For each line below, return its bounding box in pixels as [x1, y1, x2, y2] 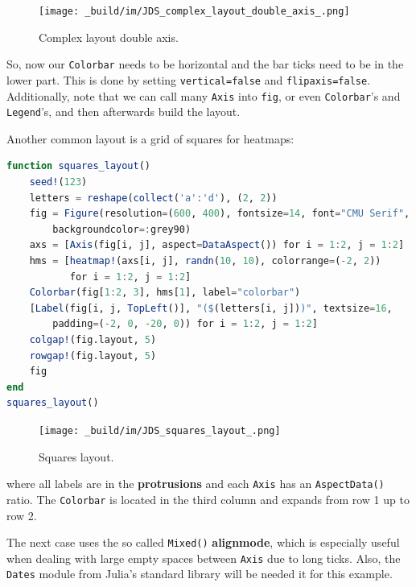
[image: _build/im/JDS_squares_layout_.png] [39, 424, 281, 436]
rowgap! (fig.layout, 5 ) [29, 349, 157, 362]
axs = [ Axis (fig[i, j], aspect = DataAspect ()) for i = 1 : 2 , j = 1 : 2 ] [29, 239, 405, 251]
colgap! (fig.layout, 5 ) [29, 334, 157, 345]
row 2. [6, 506, 37, 523]
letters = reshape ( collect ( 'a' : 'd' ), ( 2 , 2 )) [29, 192, 278, 204]
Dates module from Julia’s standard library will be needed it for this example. [6, 565, 393, 582]
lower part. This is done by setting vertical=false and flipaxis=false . [6, 71, 371, 88]
